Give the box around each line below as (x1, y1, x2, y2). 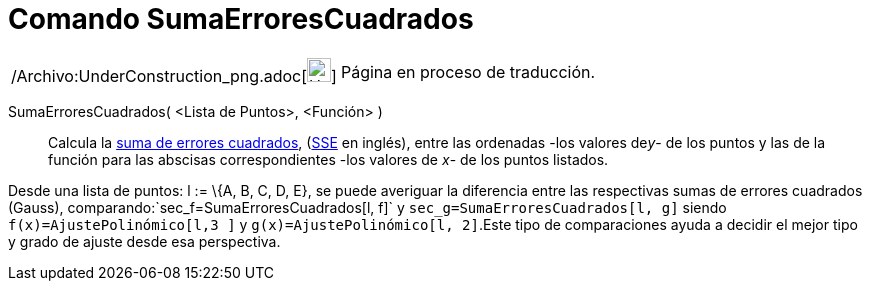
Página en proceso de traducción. (340, 61, 596, 82)
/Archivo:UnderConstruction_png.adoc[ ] (11, 65, 337, 86)
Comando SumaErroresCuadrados (8, 2, 474, 36)
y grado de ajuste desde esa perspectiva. (8, 232, 281, 250)
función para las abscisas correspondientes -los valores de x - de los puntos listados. (48, 150, 609, 168)
